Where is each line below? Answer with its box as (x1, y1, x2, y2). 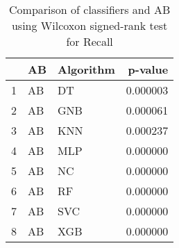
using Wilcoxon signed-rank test (11, 17, 168, 33)
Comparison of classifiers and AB (9, 1, 171, 17)
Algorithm (58, 61, 115, 77)
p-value (128, 61, 169, 77)
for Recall (66, 33, 113, 49)
